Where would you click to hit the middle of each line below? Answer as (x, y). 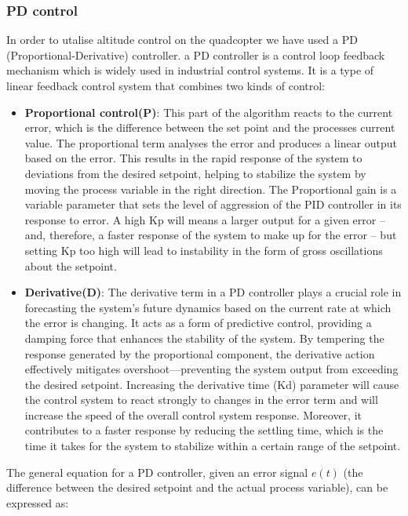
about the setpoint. (71, 265)
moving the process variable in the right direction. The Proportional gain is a (211, 189)
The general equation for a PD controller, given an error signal (157, 472)
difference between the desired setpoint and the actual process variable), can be (197, 487)
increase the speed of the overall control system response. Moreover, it (193, 414)
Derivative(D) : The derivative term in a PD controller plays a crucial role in (213, 292)
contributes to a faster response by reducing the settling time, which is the (204, 430)
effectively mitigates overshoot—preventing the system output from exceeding (211, 369)
